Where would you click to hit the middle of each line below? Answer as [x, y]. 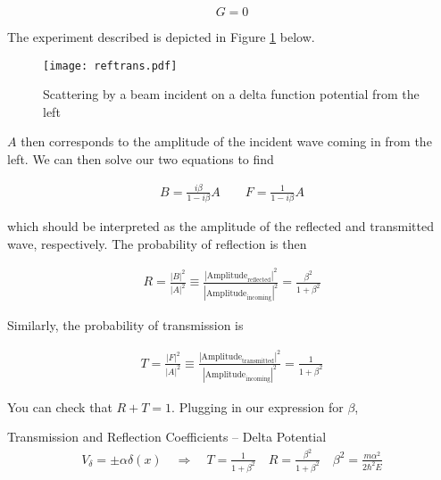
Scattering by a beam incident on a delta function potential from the [231, 94]
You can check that [60, 406]
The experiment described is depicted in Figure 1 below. [161, 37]
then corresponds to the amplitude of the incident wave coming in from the [226, 141]
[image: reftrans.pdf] [110, 66]
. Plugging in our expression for [258, 406]
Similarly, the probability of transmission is [125, 325]
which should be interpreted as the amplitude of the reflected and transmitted [220, 226]
